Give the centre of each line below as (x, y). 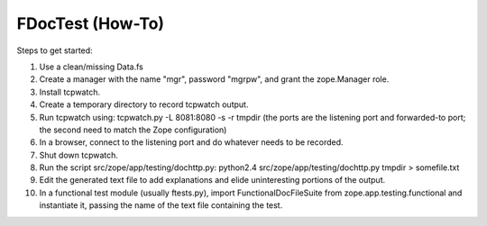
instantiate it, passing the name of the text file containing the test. (161, 205)
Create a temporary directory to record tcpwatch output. (144, 104)
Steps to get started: (55, 50)
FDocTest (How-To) (91, 23)
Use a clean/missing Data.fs (91, 67)
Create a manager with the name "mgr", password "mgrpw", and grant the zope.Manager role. (214, 79)
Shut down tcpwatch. (79, 155)
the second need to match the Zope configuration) (133, 130)
